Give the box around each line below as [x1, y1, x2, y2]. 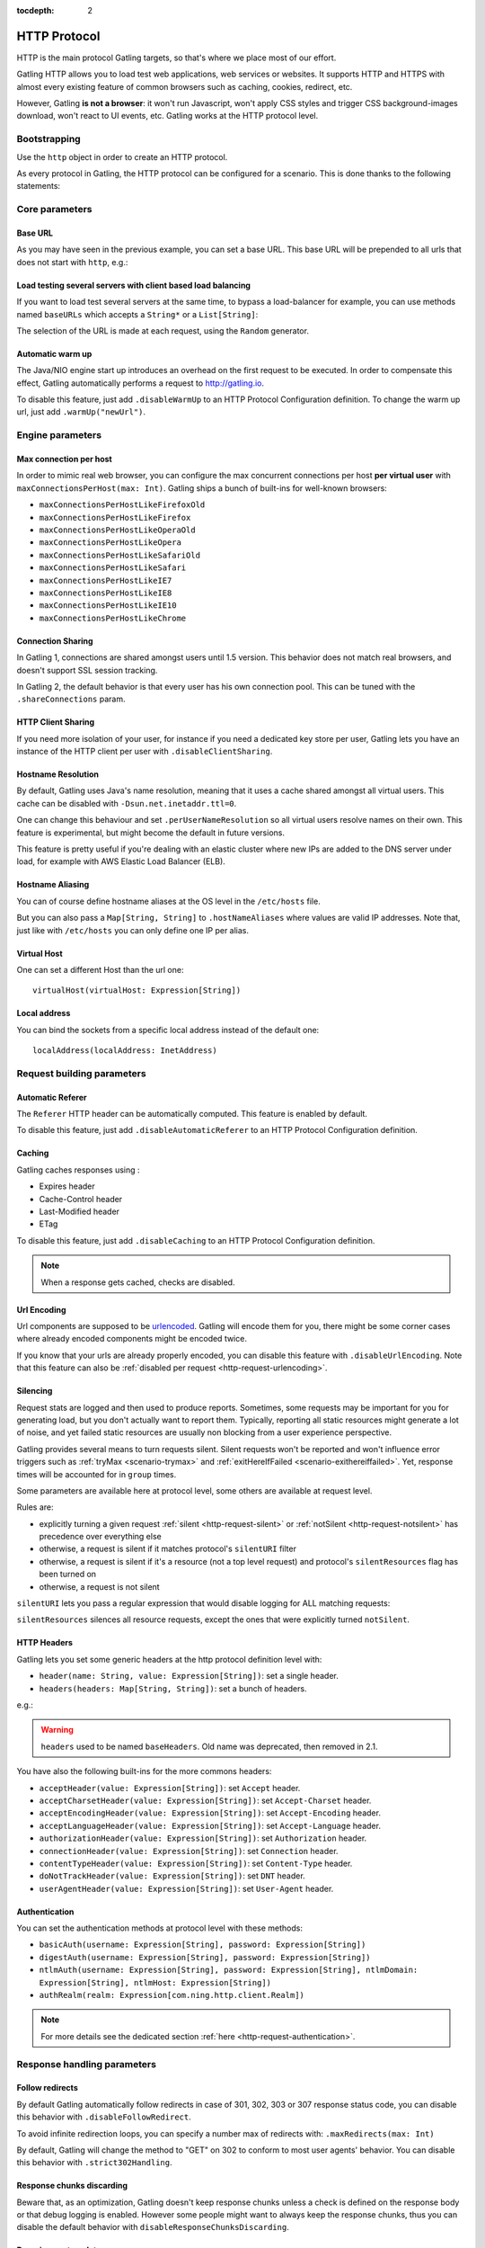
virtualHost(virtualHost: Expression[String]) [32, 986, 242, 995]
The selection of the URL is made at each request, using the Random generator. [16, 325, 310, 336]
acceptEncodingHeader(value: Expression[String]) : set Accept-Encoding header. [39, 1807, 382, 1818]
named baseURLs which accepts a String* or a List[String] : [16, 308, 259, 319]
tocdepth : [16, 5, 55, 15]
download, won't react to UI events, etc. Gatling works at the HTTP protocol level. [16, 111, 319, 121]
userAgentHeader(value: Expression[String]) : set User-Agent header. [39, 1883, 334, 1894]
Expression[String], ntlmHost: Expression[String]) [39, 1977, 272, 1987]
